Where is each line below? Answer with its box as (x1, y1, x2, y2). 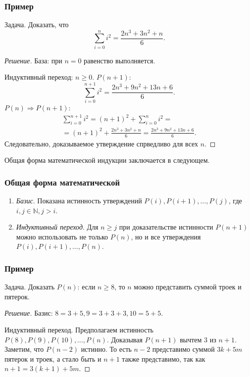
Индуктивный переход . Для (16, 222, 99, 232)
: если (77, 282, 96, 292)
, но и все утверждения (131, 231, 201, 241)
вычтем (180, 334, 202, 344)
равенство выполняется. (84, 55, 155, 65)
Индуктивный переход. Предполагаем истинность (4, 325, 153, 335)
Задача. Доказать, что (4, 19, 69, 30)
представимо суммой (152, 344, 215, 354)
